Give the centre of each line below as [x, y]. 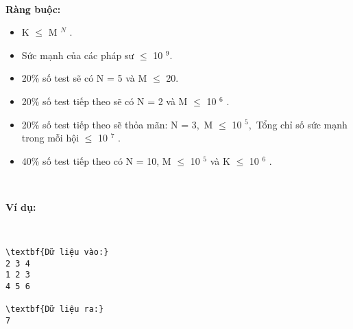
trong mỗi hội [50, 138]
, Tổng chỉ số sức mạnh [298, 124]
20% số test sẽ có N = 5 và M [84, 78]
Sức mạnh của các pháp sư [78, 55]
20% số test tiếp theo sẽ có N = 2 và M [105, 101]
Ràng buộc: [33, 9]
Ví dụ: [21, 206]
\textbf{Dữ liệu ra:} [55, 309]
